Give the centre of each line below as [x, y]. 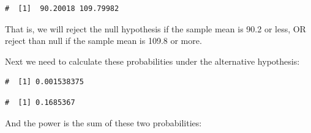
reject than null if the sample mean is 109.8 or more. [103, 41]
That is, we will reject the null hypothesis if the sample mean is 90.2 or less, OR [155, 28]
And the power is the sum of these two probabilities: [103, 122]
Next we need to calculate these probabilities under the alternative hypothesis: [152, 61]
